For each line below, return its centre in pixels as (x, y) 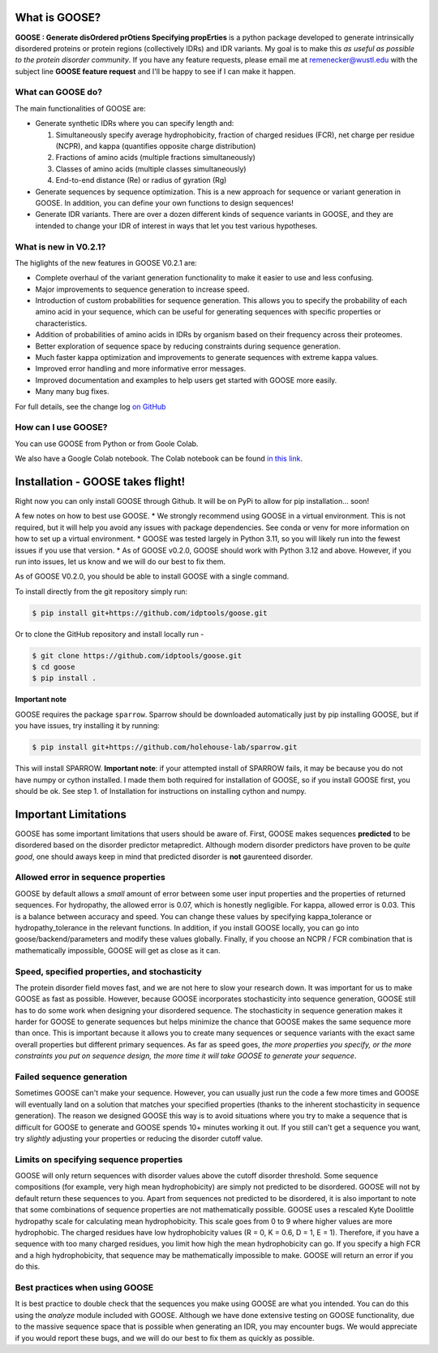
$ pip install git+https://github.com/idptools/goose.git (150, 613)
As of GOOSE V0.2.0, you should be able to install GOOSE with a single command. (152, 576)
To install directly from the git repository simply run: (101, 591)
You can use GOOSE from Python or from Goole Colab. (107, 444)
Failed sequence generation (71, 1077)
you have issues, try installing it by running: (87, 726)
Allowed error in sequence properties (90, 878)
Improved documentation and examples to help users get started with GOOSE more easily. (186, 380)
